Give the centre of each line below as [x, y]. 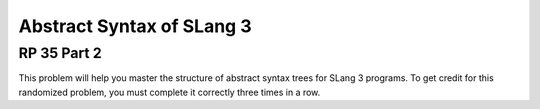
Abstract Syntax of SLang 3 [135, 26]
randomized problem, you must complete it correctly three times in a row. [169, 92]
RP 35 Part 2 [60, 53]
